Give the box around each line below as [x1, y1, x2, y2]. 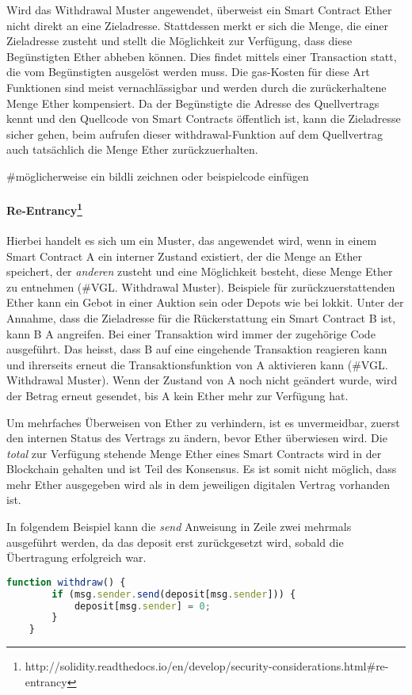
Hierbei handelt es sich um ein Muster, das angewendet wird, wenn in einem [6, 231, 377, 248]
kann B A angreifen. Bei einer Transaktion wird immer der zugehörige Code [6, 325, 376, 342]
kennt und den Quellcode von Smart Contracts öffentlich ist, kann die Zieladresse [6, 110, 401, 127]
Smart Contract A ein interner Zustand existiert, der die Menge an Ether [6, 247, 363, 264]
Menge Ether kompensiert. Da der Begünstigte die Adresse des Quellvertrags [6, 94, 380, 111]
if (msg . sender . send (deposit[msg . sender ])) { [51, 588, 296, 600]
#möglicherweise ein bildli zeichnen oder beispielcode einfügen [6, 167, 309, 184]
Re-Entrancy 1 [6, 200, 82, 218]
